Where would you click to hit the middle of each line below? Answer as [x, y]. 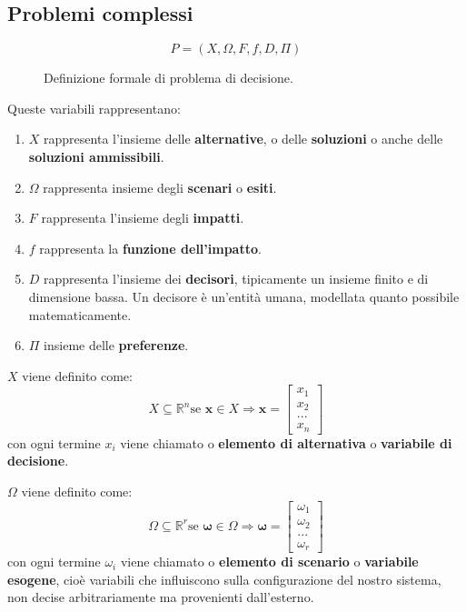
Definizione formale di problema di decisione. [169, 78]
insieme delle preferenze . [116, 345]
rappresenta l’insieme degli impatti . [143, 218]
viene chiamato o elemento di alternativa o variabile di [286, 442]
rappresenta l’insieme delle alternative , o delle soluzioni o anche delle [243, 139]
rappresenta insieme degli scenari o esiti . [160, 187]
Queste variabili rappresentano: [94, 108]
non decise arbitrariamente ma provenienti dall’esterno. [161, 597]
